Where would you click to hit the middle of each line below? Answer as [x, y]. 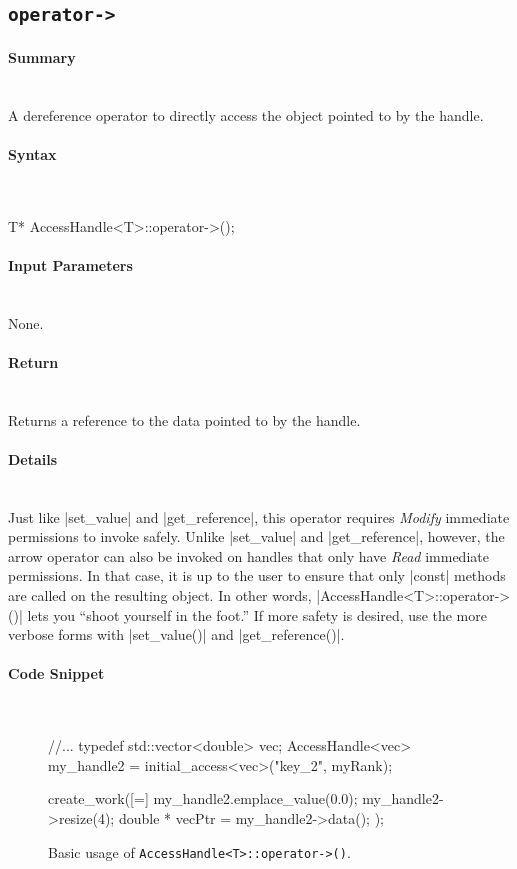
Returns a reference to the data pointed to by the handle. [184, 419]
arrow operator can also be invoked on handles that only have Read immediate [248, 555]
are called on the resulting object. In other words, [160, 595]
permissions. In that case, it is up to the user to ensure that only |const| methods [257, 575]
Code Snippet [56, 673]
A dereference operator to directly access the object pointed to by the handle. [246, 114]
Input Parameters [70, 264]
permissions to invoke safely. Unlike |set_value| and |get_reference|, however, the [256, 536]
